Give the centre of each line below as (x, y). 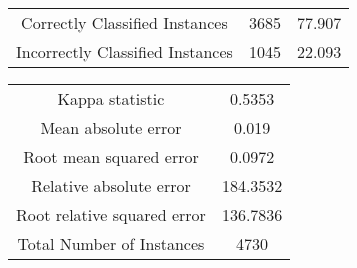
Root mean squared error (111, 156)
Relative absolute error (111, 185)
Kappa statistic (111, 98)
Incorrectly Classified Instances (124, 51)
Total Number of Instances (111, 243)
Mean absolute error (111, 127)
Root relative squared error (111, 214)
